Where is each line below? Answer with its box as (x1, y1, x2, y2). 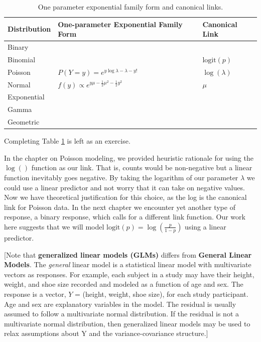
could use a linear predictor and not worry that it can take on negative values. (4, 182, 245, 192)
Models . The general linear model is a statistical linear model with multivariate (4, 259, 251, 270)
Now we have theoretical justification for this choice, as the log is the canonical (4, 192, 247, 202)
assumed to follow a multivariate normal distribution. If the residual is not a (4, 308, 239, 319)
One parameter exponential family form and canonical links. (38, 2, 223, 12)
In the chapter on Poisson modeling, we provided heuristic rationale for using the (4, 152, 253, 163)
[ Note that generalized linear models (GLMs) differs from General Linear (4, 249, 252, 260)
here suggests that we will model (4, 221, 104, 232)
